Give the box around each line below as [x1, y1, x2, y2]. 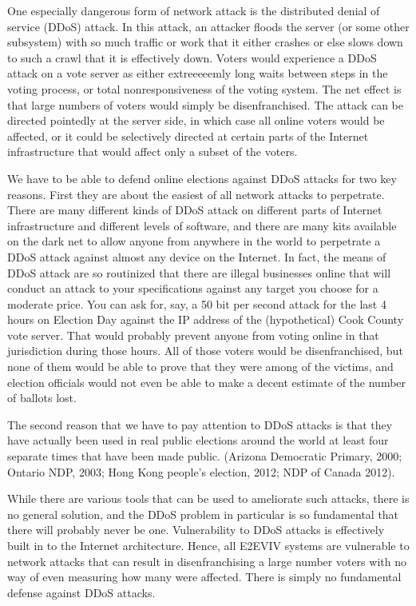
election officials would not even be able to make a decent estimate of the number [7, 373, 406, 390]
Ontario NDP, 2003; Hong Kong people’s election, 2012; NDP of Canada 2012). [7, 463, 395, 480]
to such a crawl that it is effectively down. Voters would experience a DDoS [7, 49, 377, 66]
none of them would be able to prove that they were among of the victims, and [7, 358, 394, 375]
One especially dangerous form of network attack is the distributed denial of [7, 2, 380, 18]
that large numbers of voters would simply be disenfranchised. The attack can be [7, 96, 403, 113]
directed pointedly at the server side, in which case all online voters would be [7, 112, 385, 129]
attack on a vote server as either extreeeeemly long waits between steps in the [7, 65, 388, 82]
